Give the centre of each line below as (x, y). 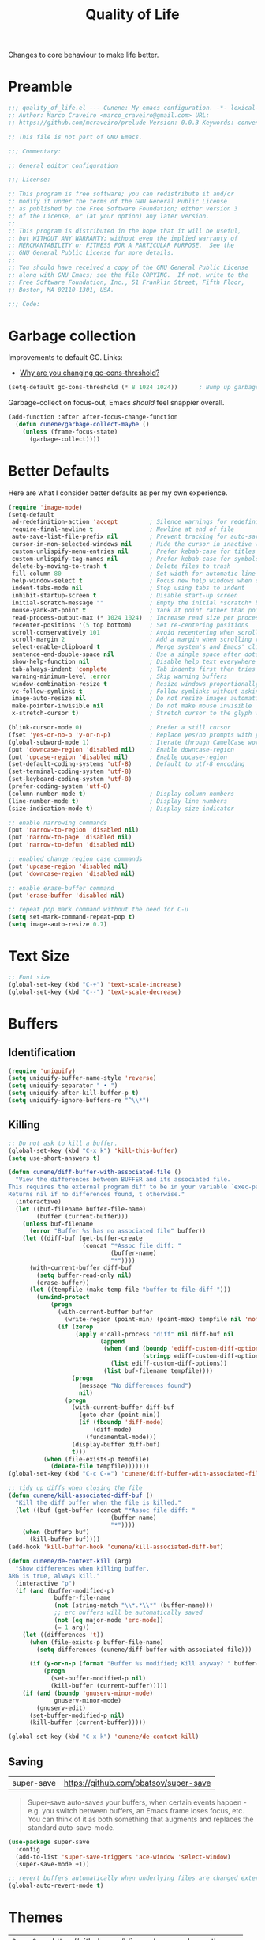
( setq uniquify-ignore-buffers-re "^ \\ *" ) (79, 1101)
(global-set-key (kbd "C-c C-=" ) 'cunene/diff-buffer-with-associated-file (135, 1474)
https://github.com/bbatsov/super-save (137, 1783)
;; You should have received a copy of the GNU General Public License (128, 267)
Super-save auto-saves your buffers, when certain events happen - (137, 1802)
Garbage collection (72, 336)
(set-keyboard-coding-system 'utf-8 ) (70, 779)
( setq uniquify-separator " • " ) (63, 1086)
